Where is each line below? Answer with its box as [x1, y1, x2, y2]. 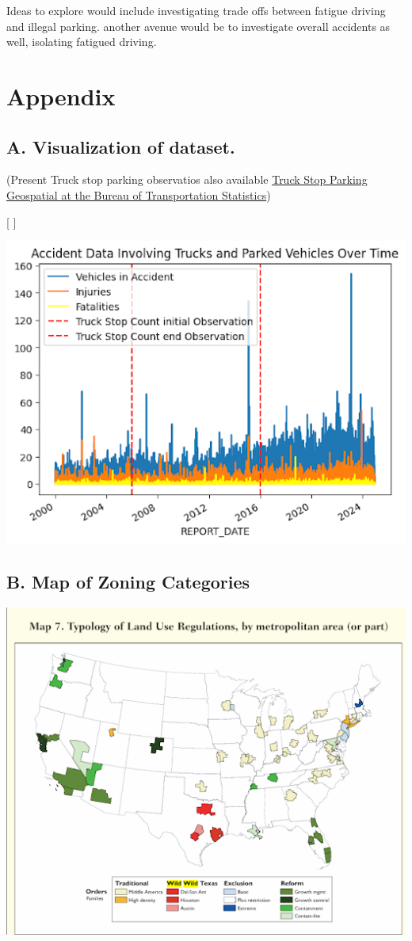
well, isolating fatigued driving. [6, 33, 157, 50]
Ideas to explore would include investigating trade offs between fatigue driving [6, 2, 386, 18]
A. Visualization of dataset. [6, 134, 235, 158]
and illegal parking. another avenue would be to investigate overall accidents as [6, 17, 391, 34]
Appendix [6, 79, 116, 112]
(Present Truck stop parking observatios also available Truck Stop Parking [6, 171, 368, 188]
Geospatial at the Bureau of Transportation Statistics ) [6, 186, 271, 203]
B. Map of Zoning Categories [6, 570, 250, 594]
